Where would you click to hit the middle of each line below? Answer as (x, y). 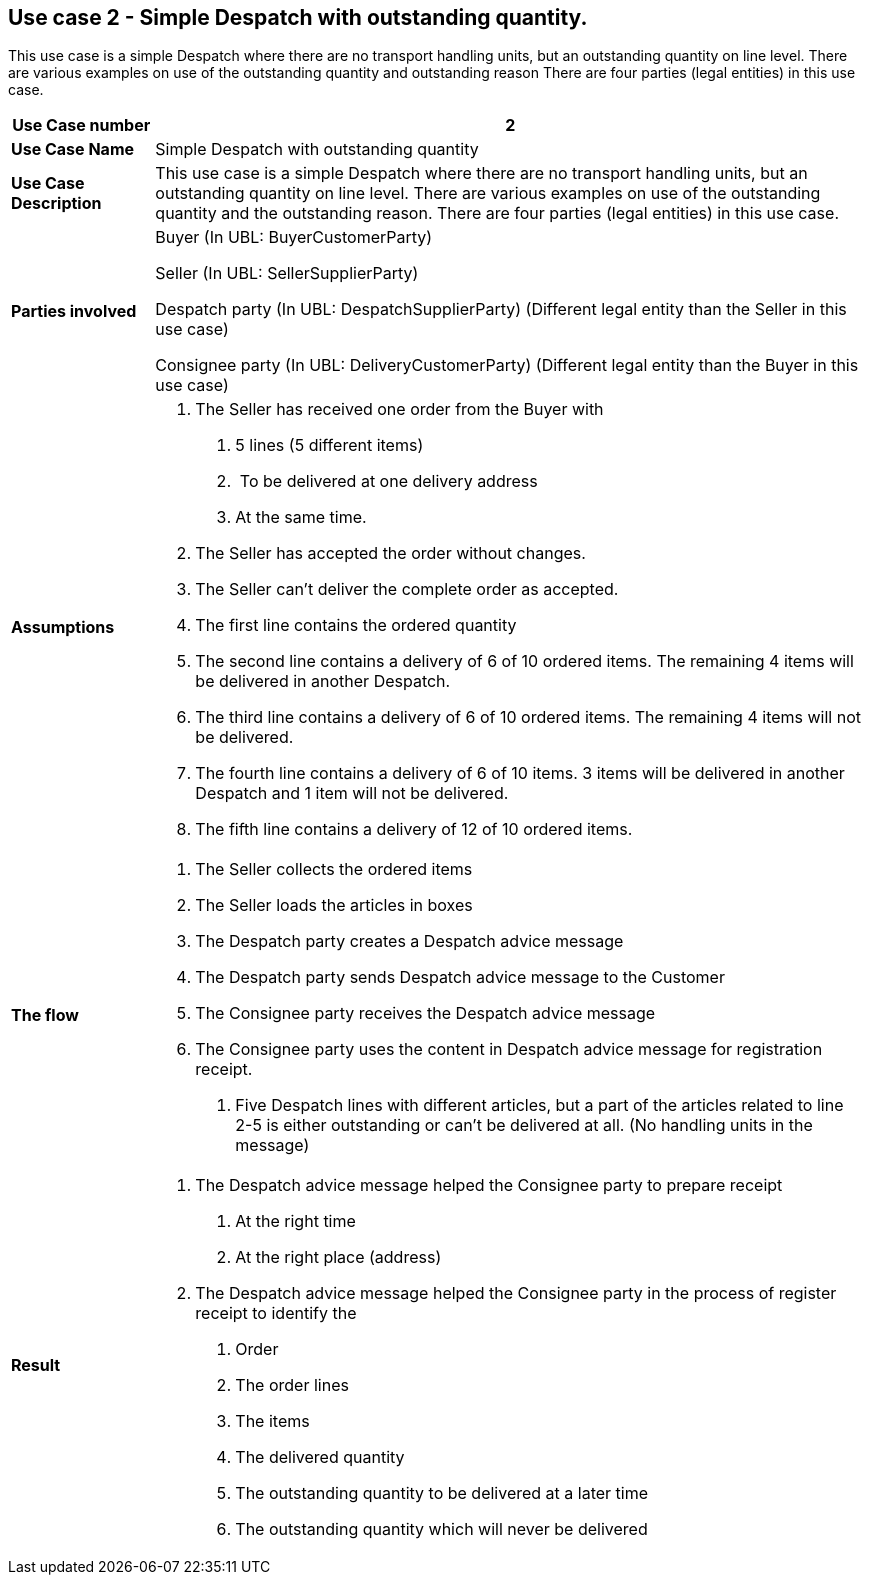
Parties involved (74, 311)
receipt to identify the (276, 1313)
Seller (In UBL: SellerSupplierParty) (287, 273)
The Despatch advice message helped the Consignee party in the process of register (516, 1293)
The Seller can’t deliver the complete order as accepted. (407, 589)
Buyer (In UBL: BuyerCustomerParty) (294, 237)
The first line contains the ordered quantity (356, 625)
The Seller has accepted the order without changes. (390, 553)
